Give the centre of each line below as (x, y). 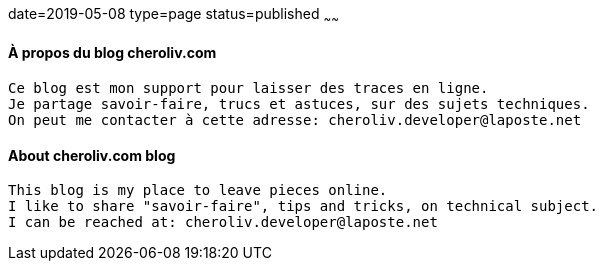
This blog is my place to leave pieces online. (198, 190)
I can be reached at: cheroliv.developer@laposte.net (223, 222)
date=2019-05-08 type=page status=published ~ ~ (173, 15)
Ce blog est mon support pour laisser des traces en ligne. (248, 88)
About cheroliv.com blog (92, 155)
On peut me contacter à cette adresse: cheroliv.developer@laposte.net (295, 120)
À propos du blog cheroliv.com (112, 53)
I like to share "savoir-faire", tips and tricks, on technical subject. (303, 206)
